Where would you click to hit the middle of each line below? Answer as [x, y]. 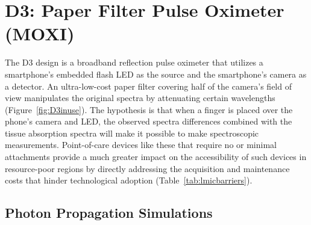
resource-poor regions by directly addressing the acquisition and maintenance [147, 168]
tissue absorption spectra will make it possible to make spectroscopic [132, 133]
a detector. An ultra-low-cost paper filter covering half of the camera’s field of [148, 86]
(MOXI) [40, 33]
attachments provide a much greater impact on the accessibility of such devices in [156, 157]
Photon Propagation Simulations [109, 213]
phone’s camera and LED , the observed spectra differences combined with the [149, 121]
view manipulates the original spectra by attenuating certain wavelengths [140, 98]
